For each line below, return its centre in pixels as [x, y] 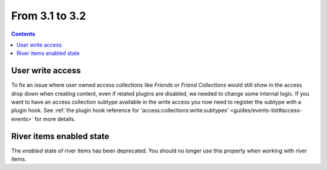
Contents [23, 34]
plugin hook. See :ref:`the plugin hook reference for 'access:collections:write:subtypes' [120, 110]
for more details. [55, 119]
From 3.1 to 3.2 [49, 16]
